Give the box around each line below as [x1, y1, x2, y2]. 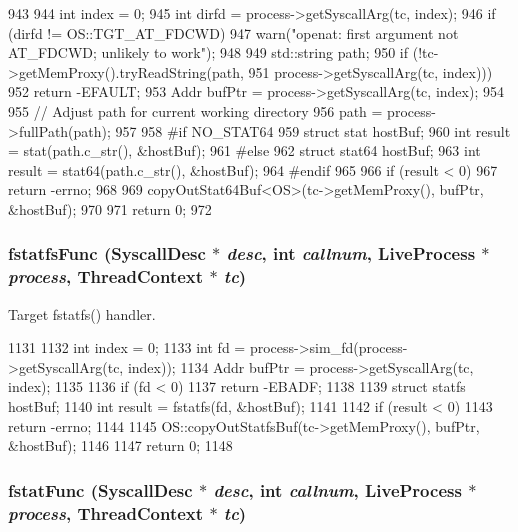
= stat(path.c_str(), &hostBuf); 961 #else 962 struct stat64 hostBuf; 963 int [8, 140, 481, 161]
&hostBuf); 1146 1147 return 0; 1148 [8, 435, 233, 456]
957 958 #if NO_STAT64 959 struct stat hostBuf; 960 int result [115, 120, 511, 141]
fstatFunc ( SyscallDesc [8, 477, 193, 502]
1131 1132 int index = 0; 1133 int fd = [8, 337, 246, 358]
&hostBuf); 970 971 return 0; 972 [8, 198, 212, 219]
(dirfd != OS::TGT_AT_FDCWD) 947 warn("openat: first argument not [8, 22, 459, 43]
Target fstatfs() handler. [8, 303, 156, 324]
